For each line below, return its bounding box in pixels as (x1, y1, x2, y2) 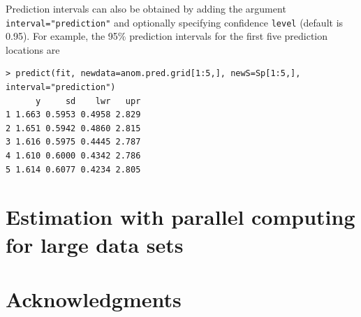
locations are (6, 42, 60, 57)
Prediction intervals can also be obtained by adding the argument (6, 1, 286, 15)
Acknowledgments (6, 284, 182, 313)
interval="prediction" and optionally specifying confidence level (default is (6, 15, 344, 29)
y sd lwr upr (35, 96, 141, 106)
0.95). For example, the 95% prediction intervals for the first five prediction (6, 29, 328, 43)
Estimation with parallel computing (6, 202, 355, 231)
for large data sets (6, 230, 184, 258)
